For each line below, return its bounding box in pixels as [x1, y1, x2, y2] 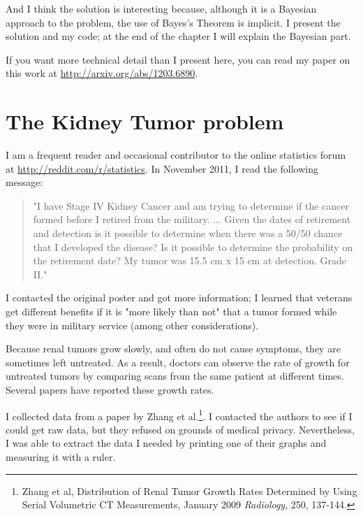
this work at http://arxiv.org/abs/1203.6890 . [6, 66, 198, 80]
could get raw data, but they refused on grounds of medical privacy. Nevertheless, [6, 422, 355, 436]
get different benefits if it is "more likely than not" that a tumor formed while [6, 304, 337, 319]
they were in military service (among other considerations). [6, 317, 259, 332]
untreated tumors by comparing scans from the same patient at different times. [6, 368, 344, 383]
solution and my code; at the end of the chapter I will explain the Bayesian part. [6, 29, 351, 43]
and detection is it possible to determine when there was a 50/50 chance [33, 226, 343, 241]
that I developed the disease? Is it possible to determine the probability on [33, 239, 353, 254]
